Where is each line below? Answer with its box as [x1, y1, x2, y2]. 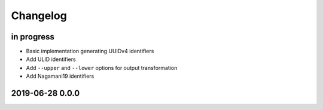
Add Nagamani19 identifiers [26, 72, 95, 80]
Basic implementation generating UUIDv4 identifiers [26, 48, 154, 55]
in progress [11, 32, 55, 42]
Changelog [11, 9, 67, 22]
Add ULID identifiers [26, 56, 76, 63]
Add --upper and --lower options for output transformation [26, 64, 178, 71]
